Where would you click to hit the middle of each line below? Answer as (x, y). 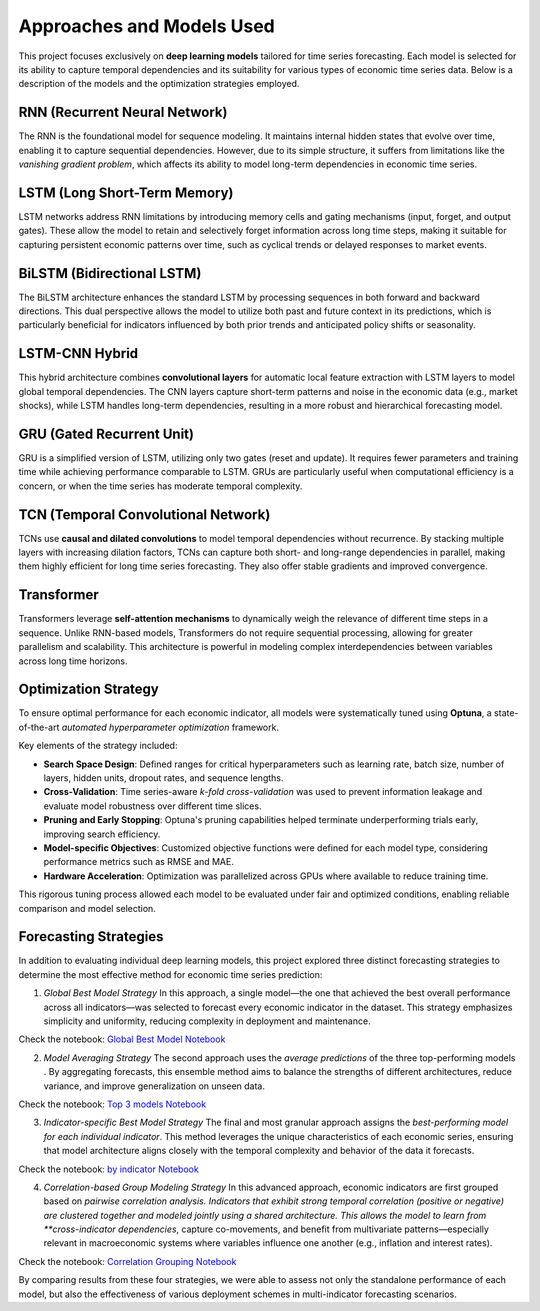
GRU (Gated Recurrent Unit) (106, 433)
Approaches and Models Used (146, 26)
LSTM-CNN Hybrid (78, 353)
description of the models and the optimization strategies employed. (159, 84)
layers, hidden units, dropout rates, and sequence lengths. (163, 778)
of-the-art (39, 727)
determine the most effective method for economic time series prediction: (170, 974)
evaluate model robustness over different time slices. (152, 806)
